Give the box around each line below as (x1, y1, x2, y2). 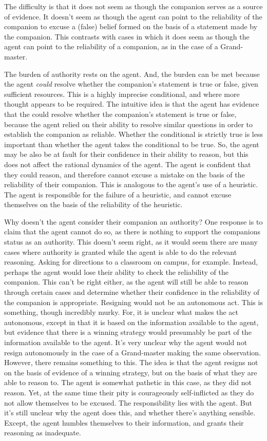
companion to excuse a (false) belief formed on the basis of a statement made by (4, 21, 258, 32)
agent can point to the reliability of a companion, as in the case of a (4, 41, 218, 52)
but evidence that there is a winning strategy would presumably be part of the (4, 327, 252, 337)
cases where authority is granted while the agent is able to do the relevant (4, 246, 237, 257)
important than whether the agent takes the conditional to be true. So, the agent (4, 138, 259, 149)
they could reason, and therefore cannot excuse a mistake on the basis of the (4, 169, 245, 179)
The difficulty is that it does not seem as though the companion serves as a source (4, 1, 263, 11)
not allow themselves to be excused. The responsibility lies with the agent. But (4, 397, 252, 408)
